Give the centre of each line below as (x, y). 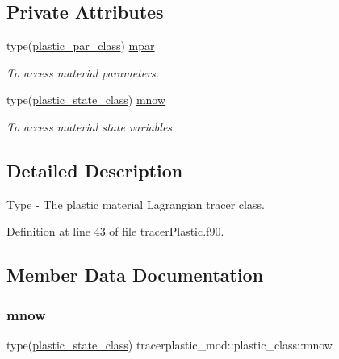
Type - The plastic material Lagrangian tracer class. (136, 204)
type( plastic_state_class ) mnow (86, 100)
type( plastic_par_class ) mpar (81, 46)
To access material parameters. (83, 72)
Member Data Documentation (135, 275)
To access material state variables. (91, 126)
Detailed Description (95, 170)
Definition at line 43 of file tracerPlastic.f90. (115, 231)
